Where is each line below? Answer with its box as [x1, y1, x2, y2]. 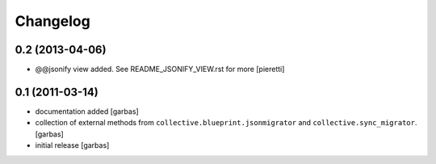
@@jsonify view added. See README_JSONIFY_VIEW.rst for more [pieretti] [35, 65, 285, 74]
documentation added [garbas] [35, 106, 139, 116]
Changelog [15, 12, 90, 30]
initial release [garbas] [35, 141, 110, 150]
